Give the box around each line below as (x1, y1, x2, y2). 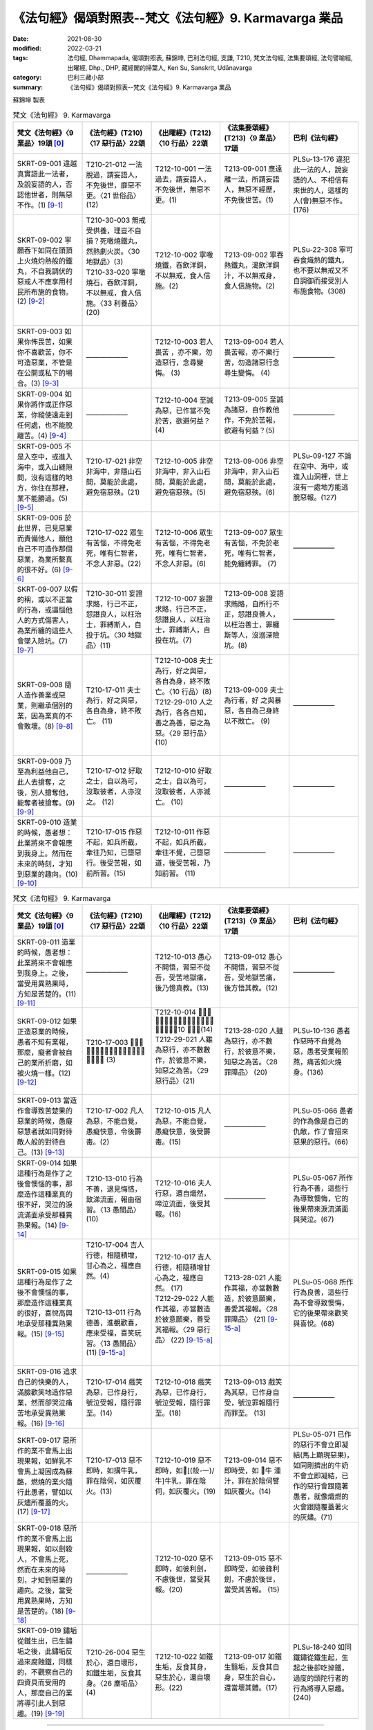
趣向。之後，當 (17, 1585, 66, 1595)
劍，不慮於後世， (224, 1574, 280, 1584)
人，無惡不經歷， (224, 184, 280, 194)
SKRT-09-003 (17, 326, 63, 336)
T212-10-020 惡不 (155, 1554, 213, 1563)
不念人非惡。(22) (86, 558, 142, 568)
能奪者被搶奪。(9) (17, 798, 75, 808)
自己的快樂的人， (17, 1377, 73, 1387)
